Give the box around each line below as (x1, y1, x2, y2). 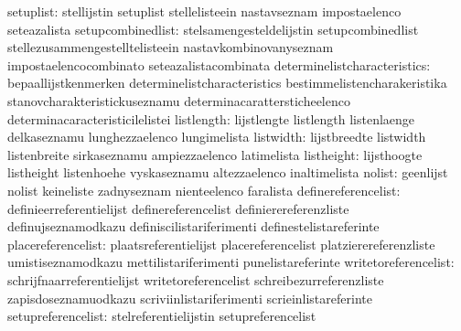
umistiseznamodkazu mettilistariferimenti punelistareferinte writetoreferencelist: (7, 252, 455, 272)
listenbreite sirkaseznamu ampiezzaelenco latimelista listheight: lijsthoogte (7, 144, 423, 164)
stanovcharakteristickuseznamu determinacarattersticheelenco (7, 91, 350, 110)
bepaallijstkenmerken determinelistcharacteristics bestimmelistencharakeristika (7, 73, 447, 92)
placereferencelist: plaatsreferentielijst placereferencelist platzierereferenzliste (7, 234, 435, 253)
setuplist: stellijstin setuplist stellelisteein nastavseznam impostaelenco (7, 2, 402, 20)
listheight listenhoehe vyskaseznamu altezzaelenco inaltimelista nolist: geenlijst (7, 163, 448, 182)
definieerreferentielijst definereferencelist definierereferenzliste (7, 198, 349, 218)
